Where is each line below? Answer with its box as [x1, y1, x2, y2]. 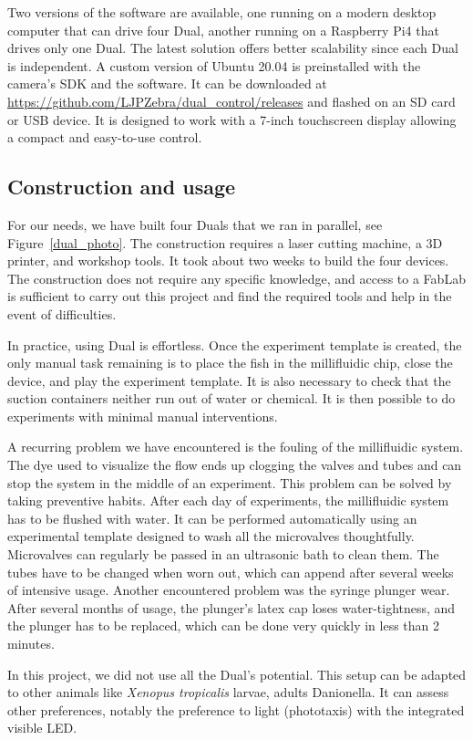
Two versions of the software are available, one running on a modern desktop [7, 3, 437, 21]
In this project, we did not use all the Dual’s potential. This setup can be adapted [7, 664, 467, 683]
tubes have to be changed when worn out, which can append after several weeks [7, 562, 454, 581]
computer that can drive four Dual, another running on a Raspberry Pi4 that [7, 20, 439, 39]
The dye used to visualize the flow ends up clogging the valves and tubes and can [7, 455, 462, 474]
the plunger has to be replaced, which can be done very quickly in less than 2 [7, 616, 440, 635]
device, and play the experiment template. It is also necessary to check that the [7, 370, 451, 390]
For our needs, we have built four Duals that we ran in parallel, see [7, 214, 383, 234]
